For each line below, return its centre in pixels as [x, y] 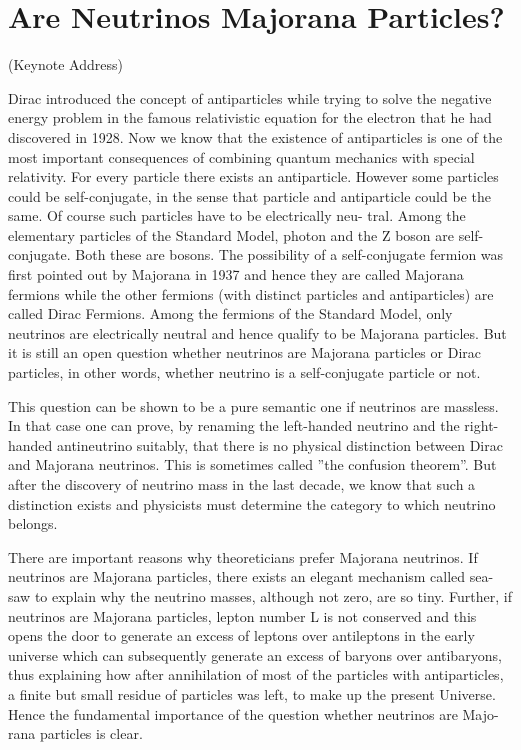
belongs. [33, 523]
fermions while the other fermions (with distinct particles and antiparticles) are [251, 293]
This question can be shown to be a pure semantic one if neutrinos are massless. [253, 405]
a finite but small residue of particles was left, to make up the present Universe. [252, 693]
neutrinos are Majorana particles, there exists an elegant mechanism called [237, 576]
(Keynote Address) [65, 64]
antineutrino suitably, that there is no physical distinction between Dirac [280, 444]
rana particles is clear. [75, 733]
